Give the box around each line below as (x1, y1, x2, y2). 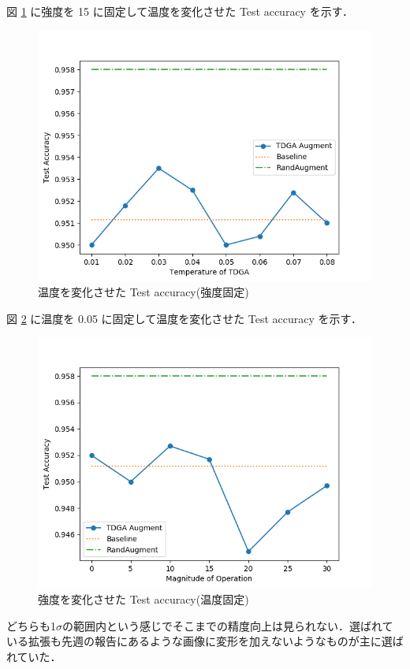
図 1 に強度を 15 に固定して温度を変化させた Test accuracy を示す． (6, 3, 354, 19)
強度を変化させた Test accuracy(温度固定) (38, 590, 249, 607)
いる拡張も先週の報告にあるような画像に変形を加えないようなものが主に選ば (6, 633, 404, 649)
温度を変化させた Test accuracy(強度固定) (38, 284, 249, 300)
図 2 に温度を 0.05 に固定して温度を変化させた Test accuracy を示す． (6, 310, 362, 326)
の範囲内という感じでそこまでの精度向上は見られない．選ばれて (62, 617, 393, 634)
